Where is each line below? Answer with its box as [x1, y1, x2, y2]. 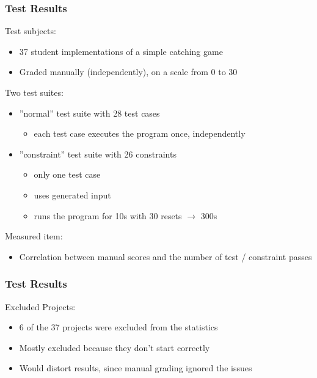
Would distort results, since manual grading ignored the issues [19, 362, 252, 374]
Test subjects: [5, 24, 56, 37]
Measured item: [5, 230, 63, 242]
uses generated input [34, 188, 111, 201]
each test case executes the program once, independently [34, 127, 246, 140]
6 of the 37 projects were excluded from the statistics [19, 321, 218, 333]
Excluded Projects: [5, 300, 76, 313]
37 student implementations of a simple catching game [19, 45, 223, 57]
